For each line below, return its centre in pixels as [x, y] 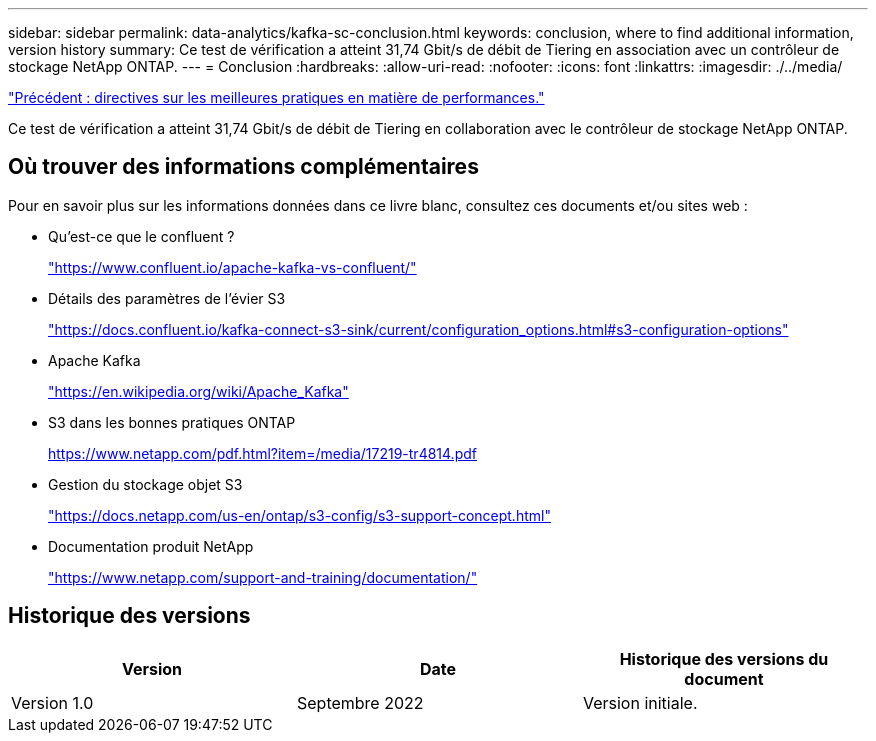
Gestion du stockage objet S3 [145, 484]
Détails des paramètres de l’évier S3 [167, 298]
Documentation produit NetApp [151, 546]
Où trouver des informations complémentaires [243, 167]
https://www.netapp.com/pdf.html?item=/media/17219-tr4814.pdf [262, 453]
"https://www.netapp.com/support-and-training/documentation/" [263, 577]
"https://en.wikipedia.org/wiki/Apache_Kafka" [198, 391]
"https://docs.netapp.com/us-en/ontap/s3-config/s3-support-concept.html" [299, 515]
